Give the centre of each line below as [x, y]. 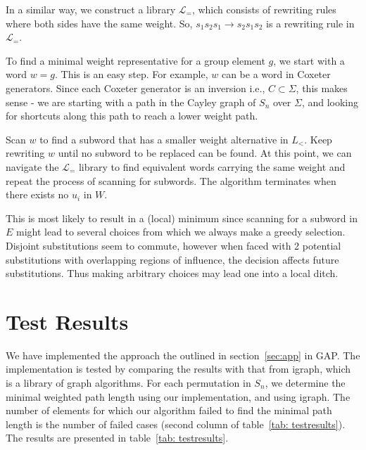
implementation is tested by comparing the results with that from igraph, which [178, 369]
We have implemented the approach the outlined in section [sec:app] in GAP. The [183, 355]
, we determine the [305, 382]
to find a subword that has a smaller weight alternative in [164, 139]
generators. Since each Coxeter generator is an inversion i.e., [135, 88]
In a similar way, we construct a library [91, 9]
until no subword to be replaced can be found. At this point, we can [205, 153]
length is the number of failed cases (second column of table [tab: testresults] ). [176, 424]
